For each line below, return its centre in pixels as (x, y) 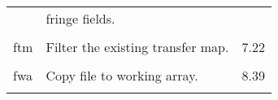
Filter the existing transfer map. (137, 47)
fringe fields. (80, 18)
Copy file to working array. (122, 75)
